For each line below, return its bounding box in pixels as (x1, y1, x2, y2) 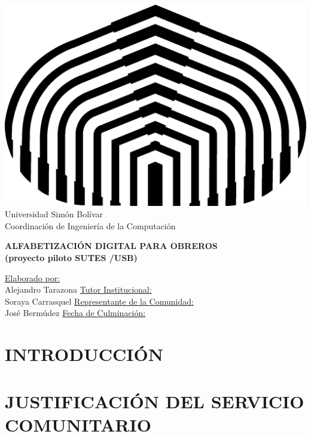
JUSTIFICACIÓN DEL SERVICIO (5, 389, 304, 413)
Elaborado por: (5, 271, 60, 284)
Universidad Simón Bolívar (5, 208, 103, 220)
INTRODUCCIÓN (5, 342, 163, 366)
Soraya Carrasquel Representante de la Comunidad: (5, 295, 194, 307)
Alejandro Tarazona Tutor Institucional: (5, 283, 152, 296)
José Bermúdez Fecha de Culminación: (5, 306, 146, 319)
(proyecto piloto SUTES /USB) (5, 251, 138, 264)
